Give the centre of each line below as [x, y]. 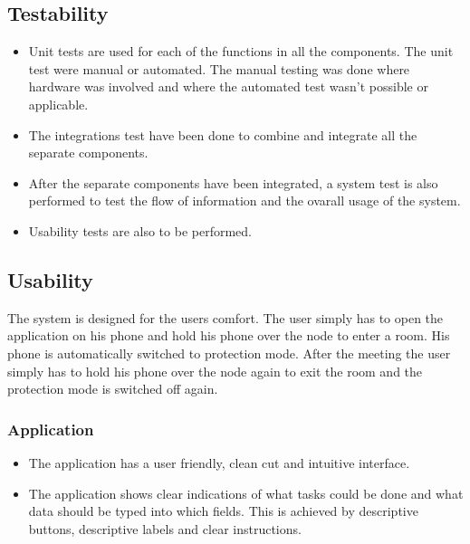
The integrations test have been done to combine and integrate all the [223, 134]
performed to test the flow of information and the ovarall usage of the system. [245, 200]
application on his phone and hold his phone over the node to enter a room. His [229, 335]
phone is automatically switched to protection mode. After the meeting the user [229, 353]
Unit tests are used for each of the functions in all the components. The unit [241, 51]
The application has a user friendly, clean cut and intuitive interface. [219, 462]
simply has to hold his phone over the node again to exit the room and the [215, 371]
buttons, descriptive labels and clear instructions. [165, 528]
